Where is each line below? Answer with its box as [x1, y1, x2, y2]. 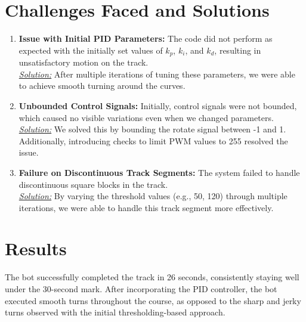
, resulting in [214, 44, 261, 56]
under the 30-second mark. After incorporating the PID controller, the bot [5, 283, 277, 295]
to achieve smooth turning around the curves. [18, 79, 186, 92]
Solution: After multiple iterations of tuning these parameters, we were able [18, 67, 295, 80]
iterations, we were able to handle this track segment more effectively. [18, 201, 274, 213]
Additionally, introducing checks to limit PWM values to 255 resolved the [18, 134, 288, 147]
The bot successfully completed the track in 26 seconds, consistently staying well [5, 271, 299, 283]
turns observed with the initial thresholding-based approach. [5, 306, 225, 318]
